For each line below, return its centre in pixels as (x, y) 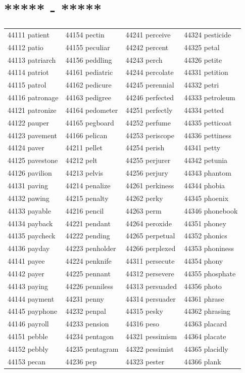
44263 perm (143, 210)
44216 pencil (85, 210)
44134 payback (30, 223)
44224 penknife (88, 261)
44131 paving (28, 185)
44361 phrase (204, 298)
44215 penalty (87, 198)
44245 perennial (150, 85)
